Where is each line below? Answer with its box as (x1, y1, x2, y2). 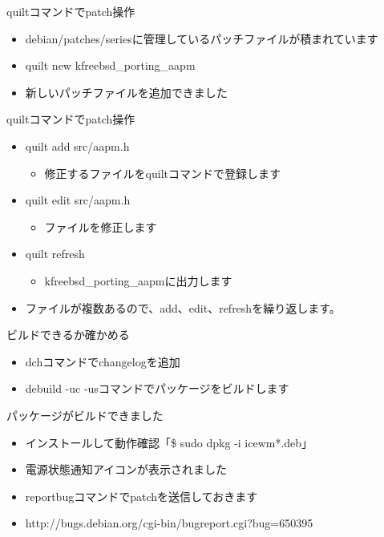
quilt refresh (25, 245, 85, 262)
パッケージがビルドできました (6, 406, 164, 423)
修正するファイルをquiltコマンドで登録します (44, 164, 281, 181)
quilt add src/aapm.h (25, 137, 130, 154)
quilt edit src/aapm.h (25, 192, 131, 208)
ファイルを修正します (44, 218, 157, 235)
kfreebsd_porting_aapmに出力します (44, 272, 232, 289)
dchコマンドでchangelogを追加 (25, 353, 180, 369)
